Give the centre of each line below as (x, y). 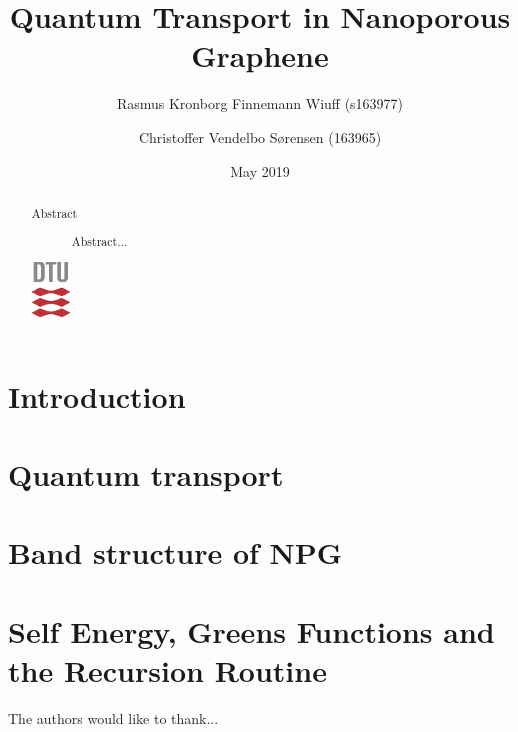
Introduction (97, 395)
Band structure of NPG (175, 552)
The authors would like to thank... (113, 717)
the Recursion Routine (167, 669)
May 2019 (260, 170)
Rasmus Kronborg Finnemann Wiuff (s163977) (260, 103)
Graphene (260, 55)
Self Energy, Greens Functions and (251, 630)
